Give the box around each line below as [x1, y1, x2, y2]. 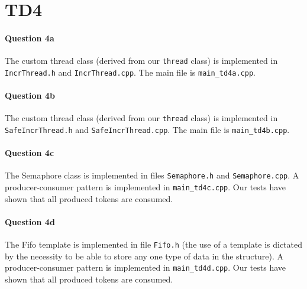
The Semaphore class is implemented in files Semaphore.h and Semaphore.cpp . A [5, 169, 299, 181]
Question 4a [5, 31, 54, 44]
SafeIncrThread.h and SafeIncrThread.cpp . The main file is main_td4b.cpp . [5, 123, 290, 135]
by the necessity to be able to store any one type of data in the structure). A [5, 249, 283, 262]
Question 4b [5, 89, 55, 102]
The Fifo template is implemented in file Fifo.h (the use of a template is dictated [5, 238, 302, 251]
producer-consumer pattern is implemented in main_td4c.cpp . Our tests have [5, 181, 286, 193]
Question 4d [5, 215, 55, 228]
